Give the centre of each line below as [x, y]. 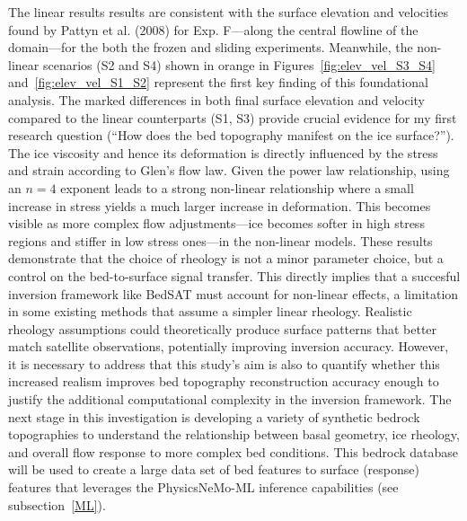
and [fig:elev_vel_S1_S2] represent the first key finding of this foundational [218, 82]
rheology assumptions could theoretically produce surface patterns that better [223, 328]
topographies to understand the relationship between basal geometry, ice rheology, [234, 434]
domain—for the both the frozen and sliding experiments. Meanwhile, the [211, 47]
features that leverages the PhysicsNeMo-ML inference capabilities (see [203, 487]
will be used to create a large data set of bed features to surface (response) [214, 469]
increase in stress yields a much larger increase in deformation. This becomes [220, 205]
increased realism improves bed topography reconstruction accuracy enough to [224, 381]
